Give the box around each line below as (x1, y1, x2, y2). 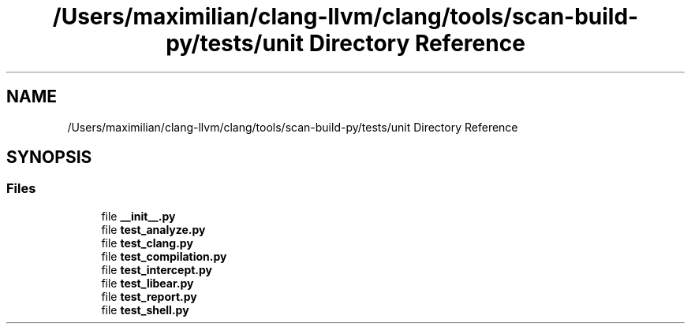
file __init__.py (101, 209, 176, 223)
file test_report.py (101, 289, 197, 303)
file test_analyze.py (101, 222, 206, 236)
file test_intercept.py (101, 262, 213, 276)
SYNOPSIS (6, 147, 92, 168)
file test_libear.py (101, 276, 194, 290)
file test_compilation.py (101, 249, 227, 263)
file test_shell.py (101, 302, 189, 317)
